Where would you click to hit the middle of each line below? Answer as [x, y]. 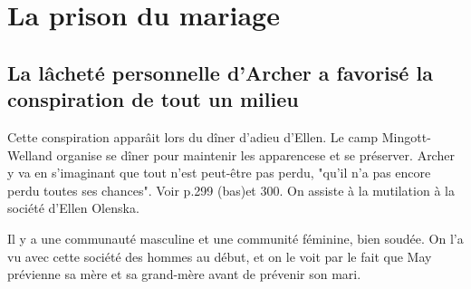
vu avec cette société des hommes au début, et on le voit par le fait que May [220, 256]
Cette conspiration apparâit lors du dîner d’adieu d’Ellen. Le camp [193, 136]
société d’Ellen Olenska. [73, 208]
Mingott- [406, 136]
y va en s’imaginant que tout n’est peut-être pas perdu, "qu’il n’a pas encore [219, 173]
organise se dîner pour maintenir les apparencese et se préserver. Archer [255, 154]
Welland [30, 154]
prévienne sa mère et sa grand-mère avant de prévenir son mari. [184, 274]
